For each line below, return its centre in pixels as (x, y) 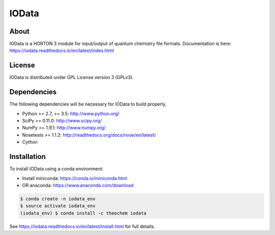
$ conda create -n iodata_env (58, 199)
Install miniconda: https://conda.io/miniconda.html (75, 178)
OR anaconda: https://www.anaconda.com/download (78, 185)
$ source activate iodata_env (58, 206)
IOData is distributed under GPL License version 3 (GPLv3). (72, 77)
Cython (30, 142)
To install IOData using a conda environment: (57, 169)
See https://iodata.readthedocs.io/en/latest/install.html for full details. (82, 226)
